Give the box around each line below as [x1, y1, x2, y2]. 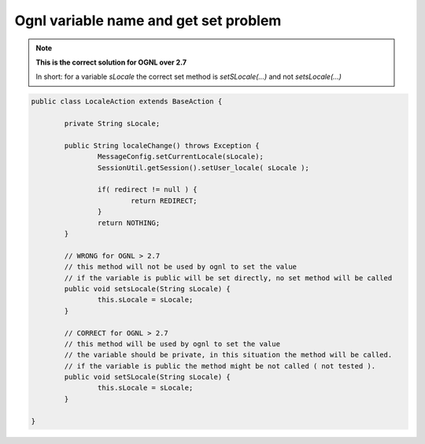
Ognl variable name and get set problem [14, 12, 282, 29]
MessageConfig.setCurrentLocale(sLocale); [97, 152, 264, 161]
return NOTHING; [97, 218, 161, 228]
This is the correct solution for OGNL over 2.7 [35, 57, 187, 67]
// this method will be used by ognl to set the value [64, 339, 281, 348]
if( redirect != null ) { [97, 185, 198, 194]
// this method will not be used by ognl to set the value [64, 262, 297, 272]
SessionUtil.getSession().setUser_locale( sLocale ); [97, 163, 310, 172]
